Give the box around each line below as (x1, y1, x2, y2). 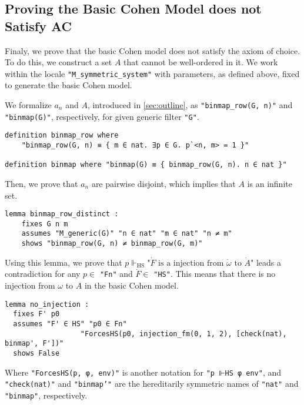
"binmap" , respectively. (5, 389, 88, 401)
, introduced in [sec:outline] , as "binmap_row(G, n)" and (87, 99, 293, 111)
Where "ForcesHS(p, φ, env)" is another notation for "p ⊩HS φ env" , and (5, 366, 282, 378)
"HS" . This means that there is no (153, 267, 276, 280)
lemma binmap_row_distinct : (5, 210, 119, 219)
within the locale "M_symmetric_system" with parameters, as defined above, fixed (5, 67, 300, 79)
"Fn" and (99, 267, 133, 280)
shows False (13, 349, 60, 357)
